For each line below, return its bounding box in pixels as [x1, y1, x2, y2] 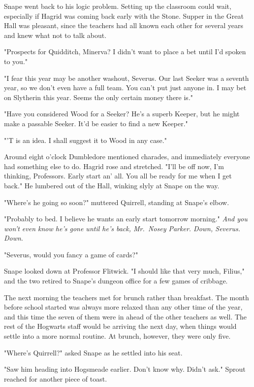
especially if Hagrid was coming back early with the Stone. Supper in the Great [4, 10, 244, 21]
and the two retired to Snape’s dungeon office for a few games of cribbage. [4, 276, 228, 286]
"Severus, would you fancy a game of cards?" [4, 249, 138, 259]
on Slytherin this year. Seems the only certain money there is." [4, 92, 193, 102]
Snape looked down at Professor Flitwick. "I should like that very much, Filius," [4, 266, 245, 276]
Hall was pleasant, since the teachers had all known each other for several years [4, 20, 243, 31]
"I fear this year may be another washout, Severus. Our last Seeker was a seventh [4, 72, 249, 83]
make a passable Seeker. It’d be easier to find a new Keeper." [4, 118, 188, 128]
